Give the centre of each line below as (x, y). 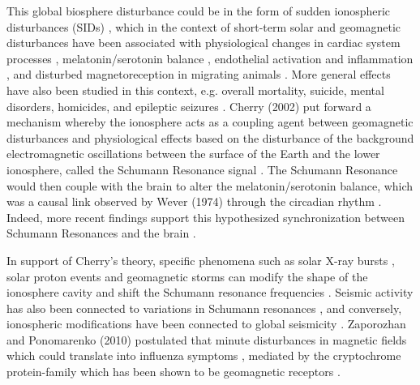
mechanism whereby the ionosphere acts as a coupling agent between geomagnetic (210, 122)
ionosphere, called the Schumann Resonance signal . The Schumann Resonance (202, 169)
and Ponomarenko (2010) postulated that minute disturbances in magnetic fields (207, 339)
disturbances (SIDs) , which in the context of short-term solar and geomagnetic (204, 26)
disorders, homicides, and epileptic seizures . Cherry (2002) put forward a (189, 106)
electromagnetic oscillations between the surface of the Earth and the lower (193, 154)
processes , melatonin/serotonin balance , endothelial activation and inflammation (210, 58)
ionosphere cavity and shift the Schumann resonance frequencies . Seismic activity (210, 292)
